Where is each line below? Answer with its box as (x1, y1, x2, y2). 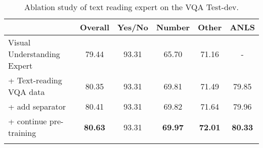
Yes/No (117, 21, 148, 33)
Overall (79, 21, 110, 33)
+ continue (8, 115, 47, 127)
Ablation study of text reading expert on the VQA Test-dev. (24, 1, 239, 13)
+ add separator (8, 101, 66, 112)
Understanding (8, 48, 60, 60)
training (8, 127, 36, 138)
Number (156, 21, 190, 33)
